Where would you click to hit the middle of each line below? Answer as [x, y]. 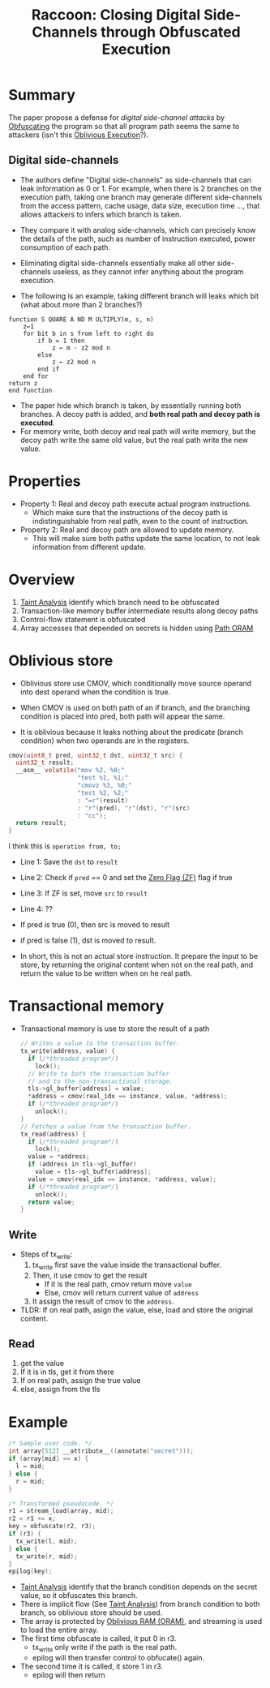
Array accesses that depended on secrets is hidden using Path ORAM [137, 628]
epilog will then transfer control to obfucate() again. [118, 1658]
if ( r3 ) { [25, 1534]
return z [23, 383]
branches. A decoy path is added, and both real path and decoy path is [140, 414]
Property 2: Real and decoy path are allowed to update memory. [127, 530]
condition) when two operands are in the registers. [105, 741]
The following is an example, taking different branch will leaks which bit [139, 296]
